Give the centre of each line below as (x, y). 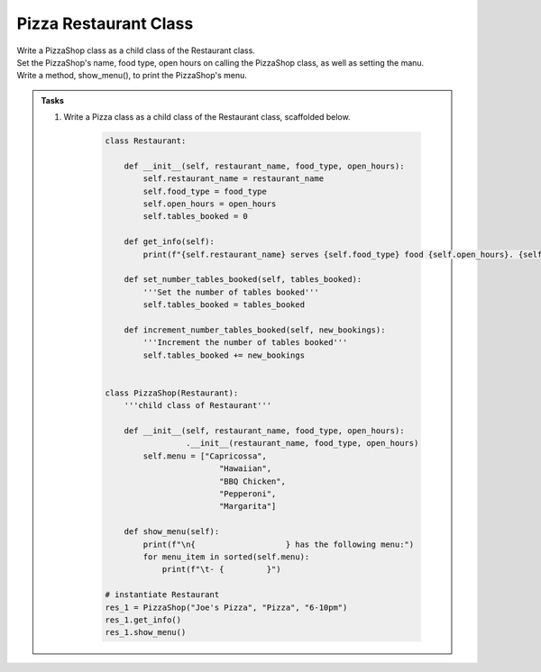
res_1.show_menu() (146, 632)
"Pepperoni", (248, 494)
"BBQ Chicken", (252, 481)
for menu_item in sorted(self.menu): (226, 557)
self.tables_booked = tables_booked (224, 305)
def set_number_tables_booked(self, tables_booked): (243, 280)
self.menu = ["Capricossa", (205, 456)
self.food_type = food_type (205, 191)
